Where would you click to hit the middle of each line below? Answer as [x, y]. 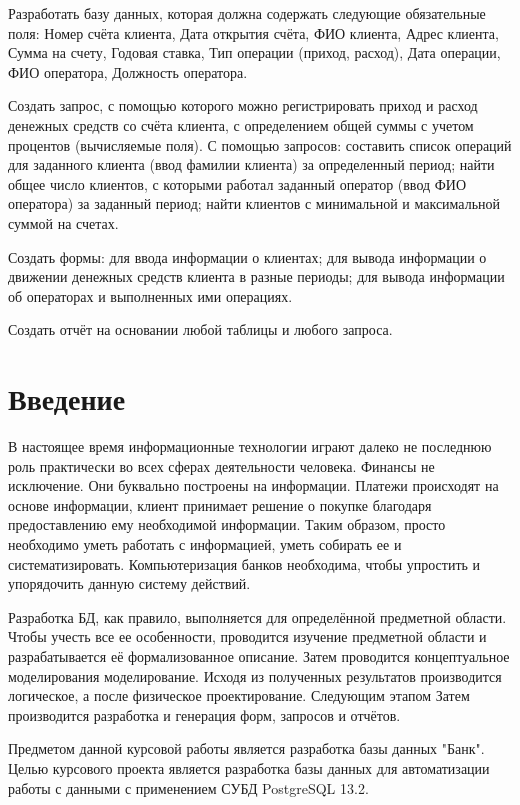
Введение [67, 398]
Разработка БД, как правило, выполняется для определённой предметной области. [257, 616]
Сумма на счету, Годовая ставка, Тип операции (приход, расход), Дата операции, [254, 52]
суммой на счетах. [63, 222]
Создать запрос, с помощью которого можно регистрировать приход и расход [243, 105]
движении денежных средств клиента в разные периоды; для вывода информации [256, 276]
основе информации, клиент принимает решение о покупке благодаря [220, 504]
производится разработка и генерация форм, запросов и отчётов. [204, 714]
